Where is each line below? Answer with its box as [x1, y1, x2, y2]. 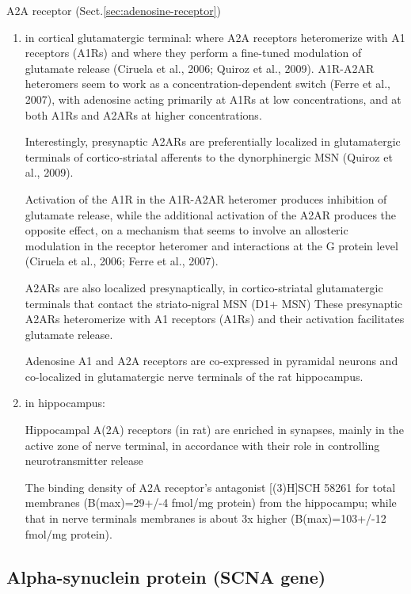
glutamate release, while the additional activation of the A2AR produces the [25, 206, 397, 223]
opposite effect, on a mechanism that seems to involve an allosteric [25, 222, 348, 238]
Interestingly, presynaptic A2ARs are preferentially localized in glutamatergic [25, 133, 401, 150]
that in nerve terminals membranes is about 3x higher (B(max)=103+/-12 [25, 510, 386, 527]
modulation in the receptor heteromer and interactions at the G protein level [25, 237, 398, 253]
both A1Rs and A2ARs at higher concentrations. [25, 106, 262, 123]
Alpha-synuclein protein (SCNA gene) [6, 564, 326, 588]
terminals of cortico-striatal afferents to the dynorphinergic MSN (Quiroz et [25, 148, 393, 165]
